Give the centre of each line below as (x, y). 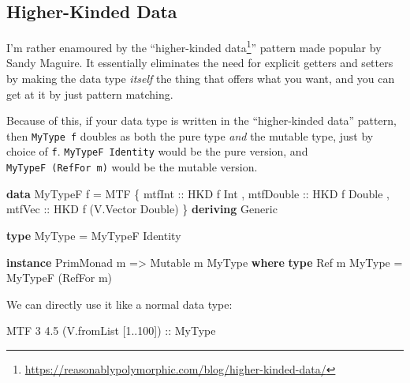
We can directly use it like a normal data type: (119, 304)
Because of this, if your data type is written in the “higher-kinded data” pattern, (201, 120)
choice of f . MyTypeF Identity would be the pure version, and (157, 151)
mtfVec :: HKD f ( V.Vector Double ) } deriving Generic (142, 209)
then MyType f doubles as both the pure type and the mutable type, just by (190, 135)
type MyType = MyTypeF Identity (94, 235)
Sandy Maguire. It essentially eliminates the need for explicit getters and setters (200, 63)
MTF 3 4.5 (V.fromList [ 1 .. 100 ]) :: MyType (111, 330)
